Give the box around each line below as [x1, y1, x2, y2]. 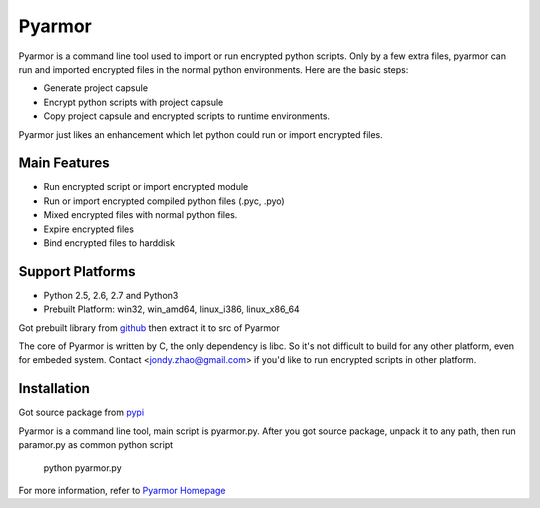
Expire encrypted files [43, 223, 135, 235]
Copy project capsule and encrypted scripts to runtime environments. [43, 110, 330, 122]
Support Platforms [18, 263, 136, 280]
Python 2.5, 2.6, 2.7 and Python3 [43, 289, 179, 301]
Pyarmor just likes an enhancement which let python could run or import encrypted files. [18, 128, 384, 140]
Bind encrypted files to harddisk [43, 236, 175, 249]
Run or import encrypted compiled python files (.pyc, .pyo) [43, 195, 285, 207]
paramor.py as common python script [18, 439, 174, 451]
